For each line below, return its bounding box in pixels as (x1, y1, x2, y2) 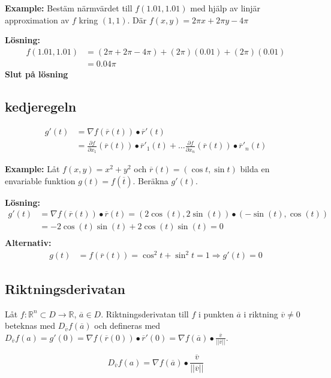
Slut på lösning (5, 67, 68, 80)
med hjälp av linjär (190, 2, 260, 14)
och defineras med (94, 319, 161, 332)
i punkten (198, 307, 234, 320)
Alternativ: (5, 236, 52, 249)
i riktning (243, 307, 278, 320)
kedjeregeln (5, 97, 77, 115)
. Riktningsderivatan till (101, 307, 189, 320)
